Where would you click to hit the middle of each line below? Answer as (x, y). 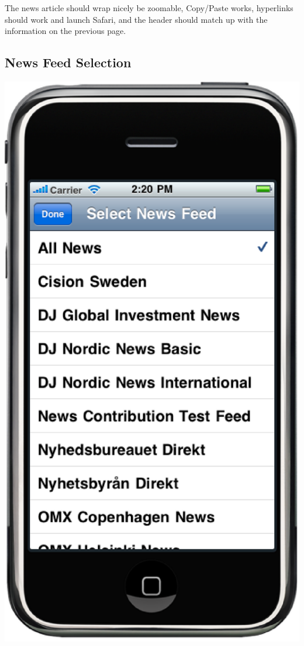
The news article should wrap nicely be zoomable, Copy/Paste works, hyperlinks (149, 8)
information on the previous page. (65, 31)
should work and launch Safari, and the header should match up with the (136, 19)
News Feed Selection (68, 62)
